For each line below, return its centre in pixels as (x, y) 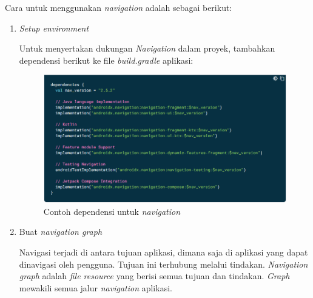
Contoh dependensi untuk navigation (112, 211)
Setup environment (54, 28)
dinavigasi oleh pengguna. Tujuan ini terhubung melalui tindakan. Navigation (163, 264)
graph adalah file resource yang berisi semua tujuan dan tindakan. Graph (154, 276)
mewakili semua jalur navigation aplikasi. (96, 287)
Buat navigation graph (61, 232)
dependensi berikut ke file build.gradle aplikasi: (106, 60)
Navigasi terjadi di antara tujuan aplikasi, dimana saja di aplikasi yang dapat (163, 252)
